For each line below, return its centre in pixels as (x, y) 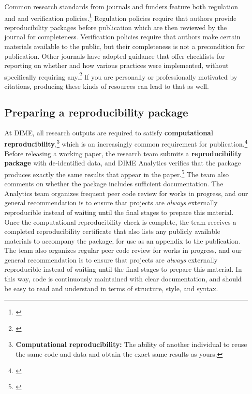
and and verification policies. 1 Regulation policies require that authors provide (120, 17)
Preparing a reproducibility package (96, 112)
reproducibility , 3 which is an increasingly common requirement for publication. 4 (126, 143)
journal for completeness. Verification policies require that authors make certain (123, 37)
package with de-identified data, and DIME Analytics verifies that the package (123, 163)
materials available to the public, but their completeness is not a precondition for (125, 46)
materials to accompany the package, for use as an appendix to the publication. (122, 240)
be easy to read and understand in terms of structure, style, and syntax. (111, 288)
